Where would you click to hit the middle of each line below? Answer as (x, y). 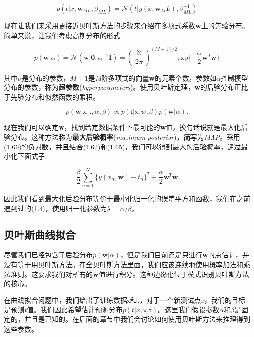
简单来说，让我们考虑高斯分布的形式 (62, 35)
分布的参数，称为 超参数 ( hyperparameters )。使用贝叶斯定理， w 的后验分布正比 (126, 87)
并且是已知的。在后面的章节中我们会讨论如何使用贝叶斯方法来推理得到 (137, 319)
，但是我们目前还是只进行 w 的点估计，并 (185, 255)
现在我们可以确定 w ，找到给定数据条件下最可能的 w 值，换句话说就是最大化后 (126, 127)
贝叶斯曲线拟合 (40, 234)
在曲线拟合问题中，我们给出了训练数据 (65, 300)
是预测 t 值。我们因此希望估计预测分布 (63, 309)
